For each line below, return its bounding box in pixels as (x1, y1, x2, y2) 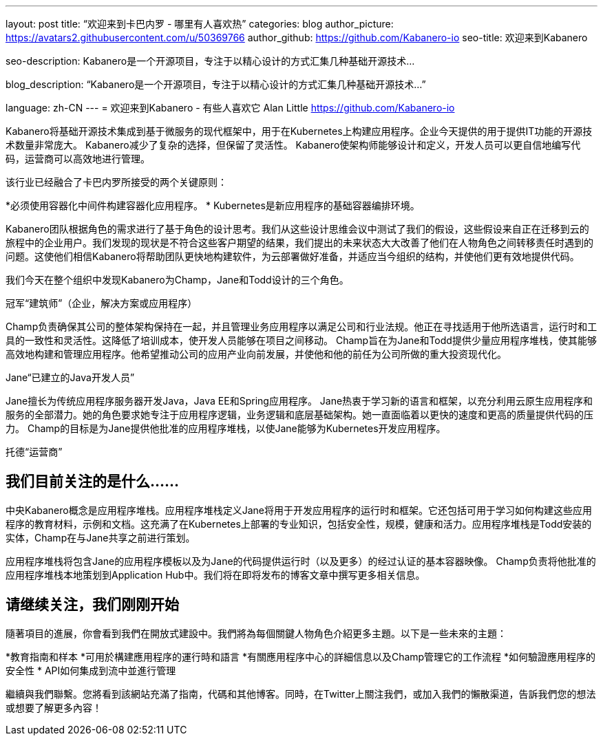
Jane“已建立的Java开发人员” (6, 372, 135, 383)
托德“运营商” (6, 446, 63, 458)
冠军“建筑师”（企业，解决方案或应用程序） (6, 297, 198, 309)
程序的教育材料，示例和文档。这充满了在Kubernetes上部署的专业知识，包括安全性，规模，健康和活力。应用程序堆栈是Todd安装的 (6, 517, 592, 530)
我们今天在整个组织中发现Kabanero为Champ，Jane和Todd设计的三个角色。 (6, 274, 349, 286)
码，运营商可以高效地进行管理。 (6, 153, 150, 164)
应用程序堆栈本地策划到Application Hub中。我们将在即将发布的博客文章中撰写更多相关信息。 (6, 568, 425, 581)
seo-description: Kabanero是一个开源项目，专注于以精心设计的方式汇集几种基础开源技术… (6, 55, 415, 67)
